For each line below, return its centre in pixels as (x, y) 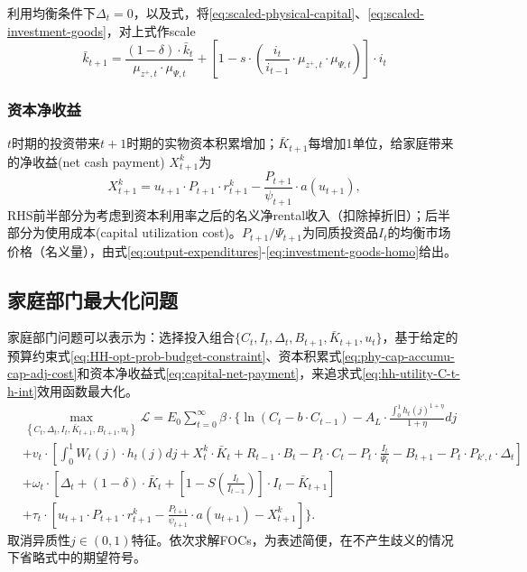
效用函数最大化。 (88, 391)
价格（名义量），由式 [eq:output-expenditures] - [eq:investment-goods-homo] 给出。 (232, 250)
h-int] (23, 391)
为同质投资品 (341, 232)
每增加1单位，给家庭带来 (381, 143)
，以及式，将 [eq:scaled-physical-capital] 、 (250, 13)
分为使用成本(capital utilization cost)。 (130, 232)
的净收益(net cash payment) (86, 161)
